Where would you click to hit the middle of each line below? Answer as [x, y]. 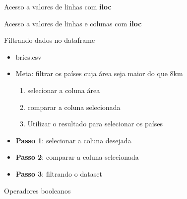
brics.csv [29, 56]
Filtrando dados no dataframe [50, 40]
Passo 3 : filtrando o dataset [59, 173]
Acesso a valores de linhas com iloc [58, 6]
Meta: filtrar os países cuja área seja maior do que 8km [99, 73]
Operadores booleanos [37, 190]
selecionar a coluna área [64, 90]
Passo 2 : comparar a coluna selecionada [77, 157]
